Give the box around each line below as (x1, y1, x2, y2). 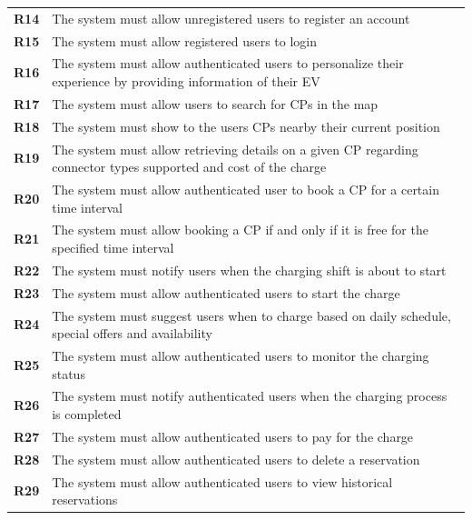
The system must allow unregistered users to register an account (52, 8, 410, 27)
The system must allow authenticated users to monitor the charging (52, 346, 429, 365)
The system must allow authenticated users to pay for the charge (52, 426, 414, 445)
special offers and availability (52, 324, 212, 343)
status (52, 364, 85, 383)
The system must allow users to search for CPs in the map (52, 94, 379, 113)
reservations (52, 490, 118, 509)
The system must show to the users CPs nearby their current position (52, 116, 440, 135)
